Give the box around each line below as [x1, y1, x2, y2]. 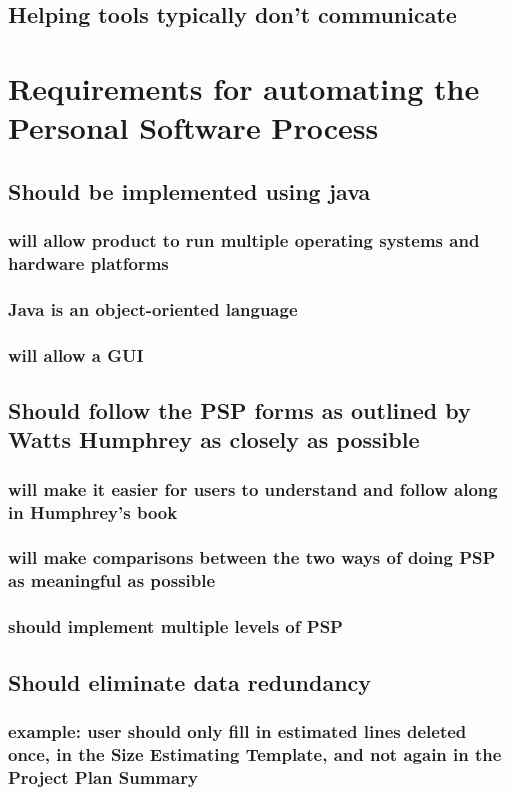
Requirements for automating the [8, 67, 480, 108]
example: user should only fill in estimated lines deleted [8, 718, 467, 743]
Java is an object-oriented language [8, 296, 298, 321]
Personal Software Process [8, 107, 379, 148]
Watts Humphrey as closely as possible [8, 424, 420, 455]
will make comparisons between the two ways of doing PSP [8, 545, 496, 570]
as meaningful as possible [8, 568, 216, 593]
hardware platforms [8, 250, 169, 275]
